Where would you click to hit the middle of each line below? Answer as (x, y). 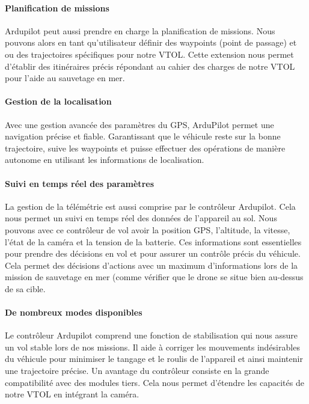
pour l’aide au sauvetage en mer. (65, 78)
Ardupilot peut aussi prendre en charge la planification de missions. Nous (140, 30)
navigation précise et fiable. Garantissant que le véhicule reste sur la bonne (143, 136)
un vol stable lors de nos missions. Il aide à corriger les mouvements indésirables (152, 347)
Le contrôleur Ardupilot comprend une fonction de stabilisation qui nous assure (151, 335)
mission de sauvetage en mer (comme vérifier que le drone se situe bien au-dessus (154, 277)
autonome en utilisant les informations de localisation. (105, 160)
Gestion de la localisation (58, 101)
